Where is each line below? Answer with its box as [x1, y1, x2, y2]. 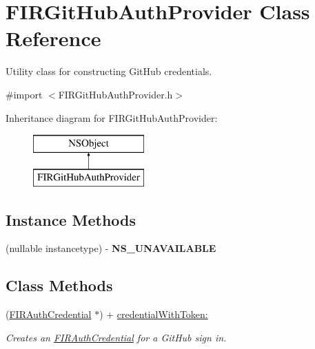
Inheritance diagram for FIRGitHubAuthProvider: [6, 110, 218, 125]
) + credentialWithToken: [99, 307, 208, 321]
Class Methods [6, 275, 113, 296]
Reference [6, 24, 101, 52]
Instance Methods [6, 209, 136, 230]
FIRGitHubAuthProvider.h [58, 87, 173, 101]
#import [6, 87, 43, 101]
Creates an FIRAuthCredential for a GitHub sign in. [6, 330, 227, 344]
